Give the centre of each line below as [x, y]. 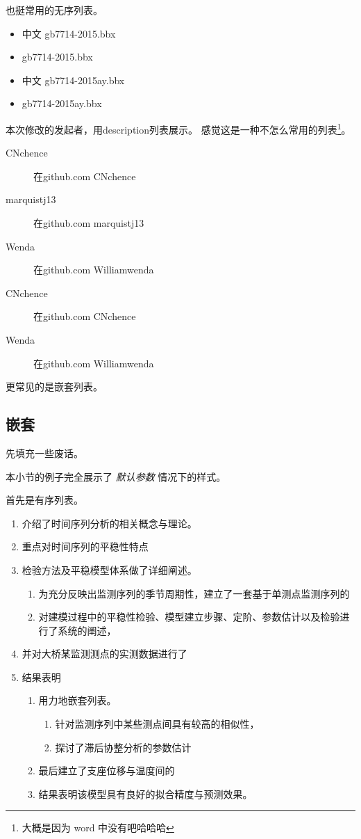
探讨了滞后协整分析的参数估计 [123, 747]
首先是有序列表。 [44, 500]
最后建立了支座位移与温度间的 [107, 770]
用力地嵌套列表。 [77, 700]
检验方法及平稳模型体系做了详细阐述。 [109, 569]
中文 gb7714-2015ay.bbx [73, 80]
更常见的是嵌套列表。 [54, 386]
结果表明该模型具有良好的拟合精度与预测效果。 [145, 793]
